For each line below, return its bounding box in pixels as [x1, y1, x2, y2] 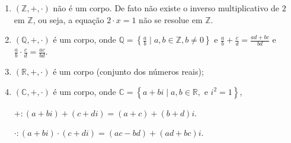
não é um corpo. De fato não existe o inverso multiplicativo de [53, 2, 280, 14]
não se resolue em [139, 13, 203, 26]
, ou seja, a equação [33, 13, 104, 26]
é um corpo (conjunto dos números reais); [53, 65, 204, 78]
